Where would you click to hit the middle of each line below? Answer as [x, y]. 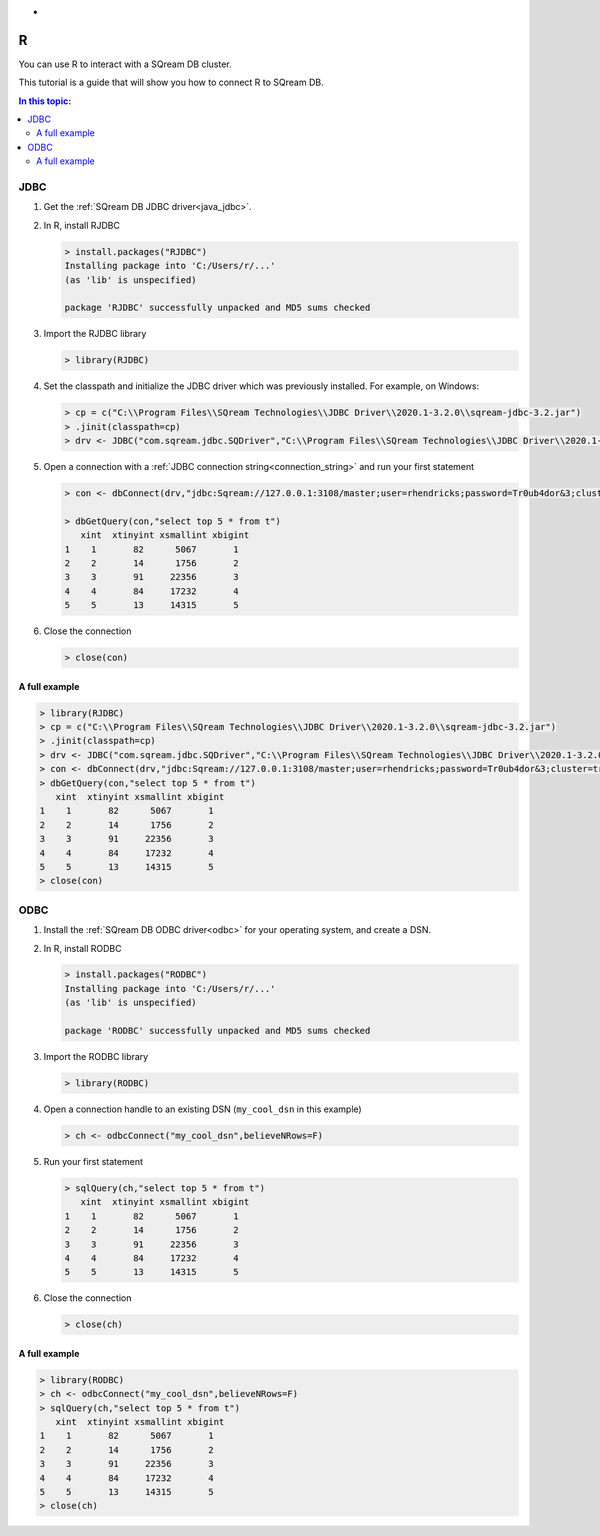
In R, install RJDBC [81, 225]
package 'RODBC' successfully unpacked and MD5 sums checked [217, 1031]
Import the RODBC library [96, 1057]
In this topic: [45, 101]
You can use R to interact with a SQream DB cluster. [125, 64]
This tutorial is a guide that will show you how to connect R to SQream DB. [171, 82]
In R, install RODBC [82, 948]
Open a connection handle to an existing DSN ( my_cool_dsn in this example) [202, 1109]
